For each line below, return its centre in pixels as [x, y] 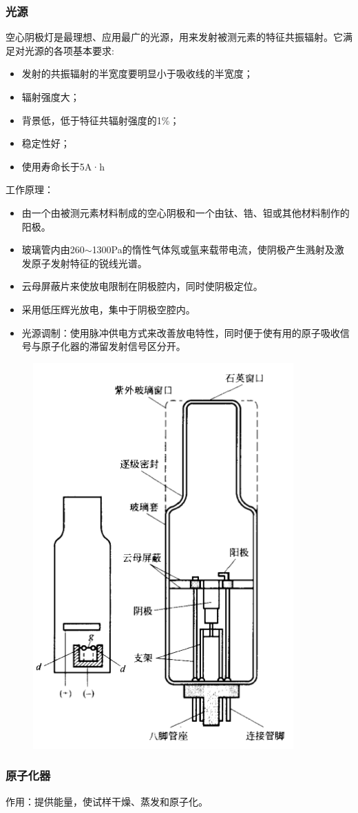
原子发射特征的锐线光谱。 [89, 263]
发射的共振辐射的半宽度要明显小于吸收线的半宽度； [137, 74]
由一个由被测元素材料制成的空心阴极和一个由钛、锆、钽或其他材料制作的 [186, 212]
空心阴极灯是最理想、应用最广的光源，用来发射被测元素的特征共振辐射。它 [174, 37]
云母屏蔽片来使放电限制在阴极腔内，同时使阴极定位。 [142, 286]
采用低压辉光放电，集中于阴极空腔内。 [108, 309]
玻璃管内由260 [53, 249]
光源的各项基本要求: [69, 50]
